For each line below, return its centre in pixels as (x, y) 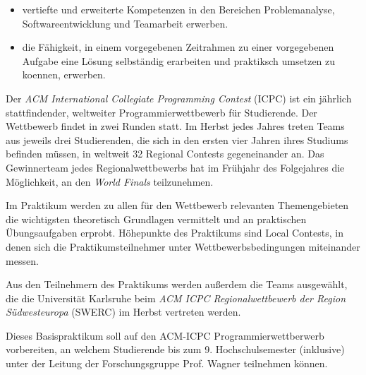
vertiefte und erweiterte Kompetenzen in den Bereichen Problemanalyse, (178, 9)
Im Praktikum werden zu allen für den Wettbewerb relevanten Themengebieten (177, 205)
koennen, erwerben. (64, 75)
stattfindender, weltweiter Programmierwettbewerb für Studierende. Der (161, 112)
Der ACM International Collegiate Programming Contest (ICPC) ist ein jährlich (179, 98)
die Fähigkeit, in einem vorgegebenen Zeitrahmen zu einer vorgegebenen (178, 47)
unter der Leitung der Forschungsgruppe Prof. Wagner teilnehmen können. (167, 363)
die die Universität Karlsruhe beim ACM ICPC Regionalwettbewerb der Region (176, 298)
